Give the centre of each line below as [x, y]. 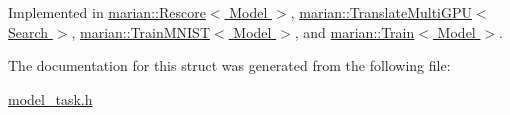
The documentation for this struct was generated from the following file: [229, 65]
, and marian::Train [354, 31]
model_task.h [50, 98]
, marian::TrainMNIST [140, 31]
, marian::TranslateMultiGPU [381, 12]
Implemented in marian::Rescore [107, 12]
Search [28, 31]
